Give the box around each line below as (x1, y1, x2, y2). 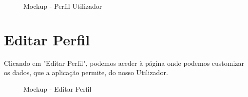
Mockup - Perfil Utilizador (23, 1, 102, 11)
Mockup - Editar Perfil (23, 83, 92, 94)
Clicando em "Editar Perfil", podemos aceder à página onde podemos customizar (4, 58, 245, 68)
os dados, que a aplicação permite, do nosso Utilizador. (4, 67, 168, 78)
